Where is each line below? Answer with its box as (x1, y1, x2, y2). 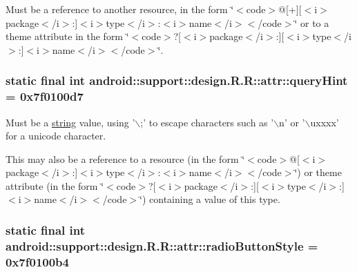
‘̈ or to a (294, 15, 329, 30)
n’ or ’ (279, 115, 305, 129)
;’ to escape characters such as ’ (140, 115, 274, 129)
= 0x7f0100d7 (6, 88, 84, 105)
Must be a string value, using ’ (6, 115, 135, 129)
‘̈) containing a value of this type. (139, 192, 280, 206)
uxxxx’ (310, 115, 339, 129)
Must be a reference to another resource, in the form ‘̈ (6, 2, 234, 16)
